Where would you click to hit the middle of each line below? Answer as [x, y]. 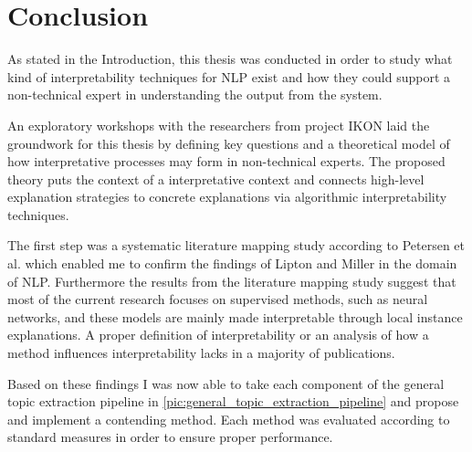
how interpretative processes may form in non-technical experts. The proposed [226, 161]
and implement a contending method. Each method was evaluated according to [229, 419]
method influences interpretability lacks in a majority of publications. [201, 353]
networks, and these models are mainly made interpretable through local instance [235, 316]
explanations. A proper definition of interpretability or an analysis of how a [218, 335]
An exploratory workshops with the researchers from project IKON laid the [219, 125]
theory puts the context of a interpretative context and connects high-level [216, 179]
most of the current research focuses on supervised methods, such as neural [218, 299]
